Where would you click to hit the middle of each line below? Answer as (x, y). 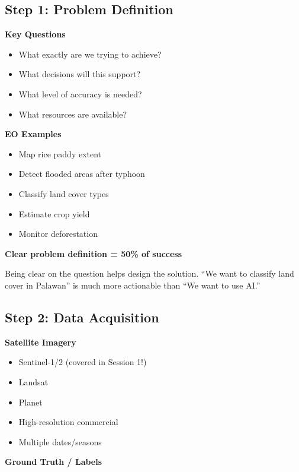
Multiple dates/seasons (60, 441)
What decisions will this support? (80, 74)
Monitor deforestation (58, 234)
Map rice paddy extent (60, 153)
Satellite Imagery (41, 342)
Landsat (33, 381)
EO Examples (33, 134)
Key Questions (35, 34)
